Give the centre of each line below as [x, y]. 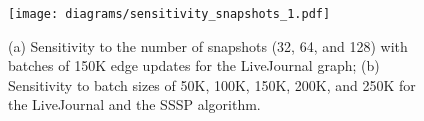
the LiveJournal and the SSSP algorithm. [134, 104]
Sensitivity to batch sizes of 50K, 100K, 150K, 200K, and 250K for [212, 84]
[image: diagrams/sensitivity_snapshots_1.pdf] [169, 14]
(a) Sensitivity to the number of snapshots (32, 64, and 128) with [208, 45]
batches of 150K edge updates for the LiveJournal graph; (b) [194, 65]
